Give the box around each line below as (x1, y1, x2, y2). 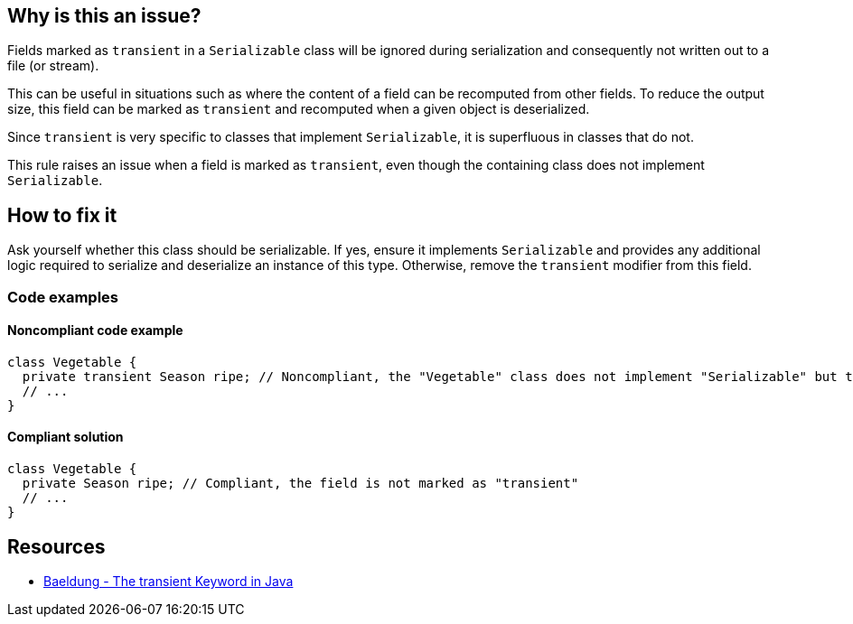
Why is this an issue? (7, 5, 202, 27)
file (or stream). (7, 58, 99, 74)
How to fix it (7, 203, 117, 227)
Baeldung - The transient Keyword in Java (43, 573, 294, 589)
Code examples (7, 287, 119, 306)
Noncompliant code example (7, 322, 183, 339)
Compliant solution (7, 429, 124, 445)
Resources (7, 535, 106, 558)
